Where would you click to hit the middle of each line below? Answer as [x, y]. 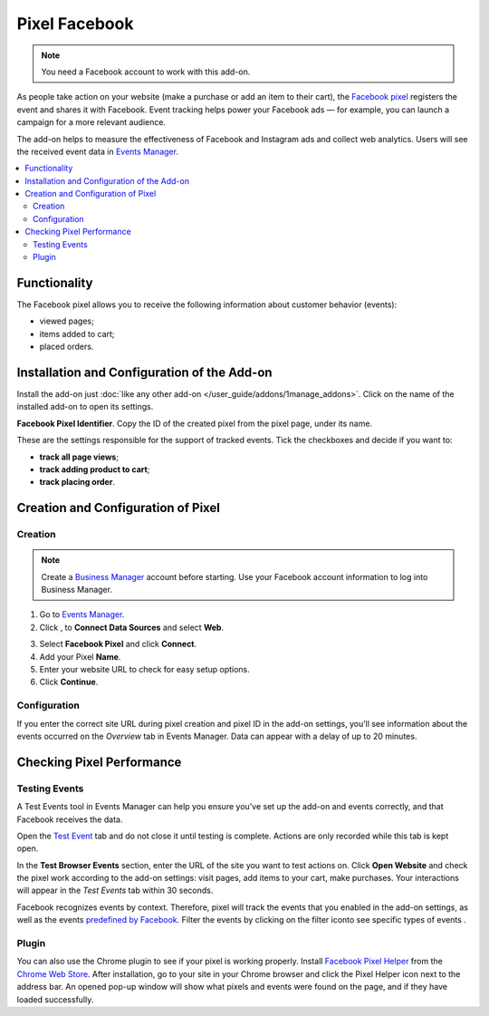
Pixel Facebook [75, 24]
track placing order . [77, 482]
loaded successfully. [55, 999]
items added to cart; [77, 334]
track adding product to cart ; [95, 469]
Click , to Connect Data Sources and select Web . [132, 627]
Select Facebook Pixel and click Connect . [118, 644]
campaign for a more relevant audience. [91, 122]
